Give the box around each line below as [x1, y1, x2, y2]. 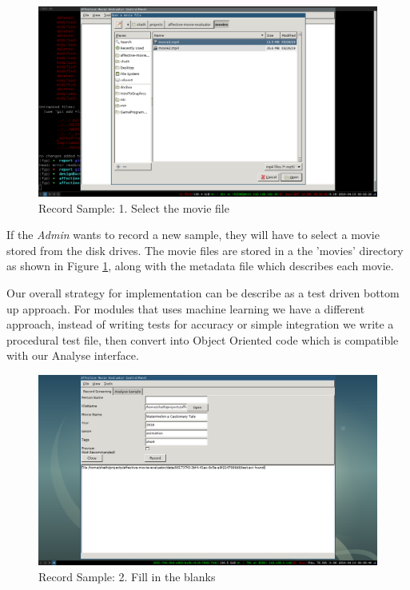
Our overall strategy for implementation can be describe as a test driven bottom [6, 285, 400, 301]
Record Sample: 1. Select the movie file [38, 199, 229, 216]
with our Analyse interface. [6, 347, 139, 364]
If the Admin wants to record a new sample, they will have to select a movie [6, 226, 380, 243]
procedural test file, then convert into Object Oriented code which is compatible [6, 331, 399, 348]
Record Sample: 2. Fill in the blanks [38, 568, 216, 584]
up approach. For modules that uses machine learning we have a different [6, 300, 365, 317]
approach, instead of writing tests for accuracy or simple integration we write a [6, 316, 394, 333]
